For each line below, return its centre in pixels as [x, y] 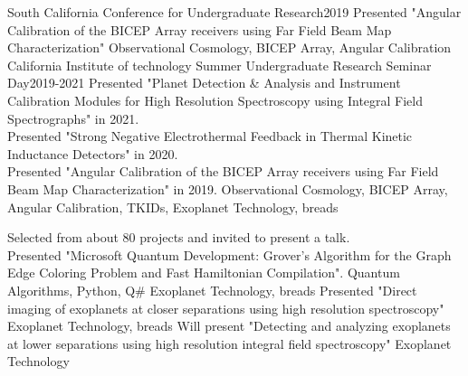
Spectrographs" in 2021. [73, 118]
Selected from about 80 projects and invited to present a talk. [179, 237]
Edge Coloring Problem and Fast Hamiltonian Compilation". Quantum [204, 273]
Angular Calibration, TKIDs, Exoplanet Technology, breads [173, 207]
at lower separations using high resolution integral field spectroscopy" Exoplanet [229, 343]
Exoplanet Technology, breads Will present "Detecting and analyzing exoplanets [229, 326]
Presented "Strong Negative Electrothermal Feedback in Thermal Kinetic [210, 136]
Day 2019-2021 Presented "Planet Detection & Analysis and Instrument [204, 83]
